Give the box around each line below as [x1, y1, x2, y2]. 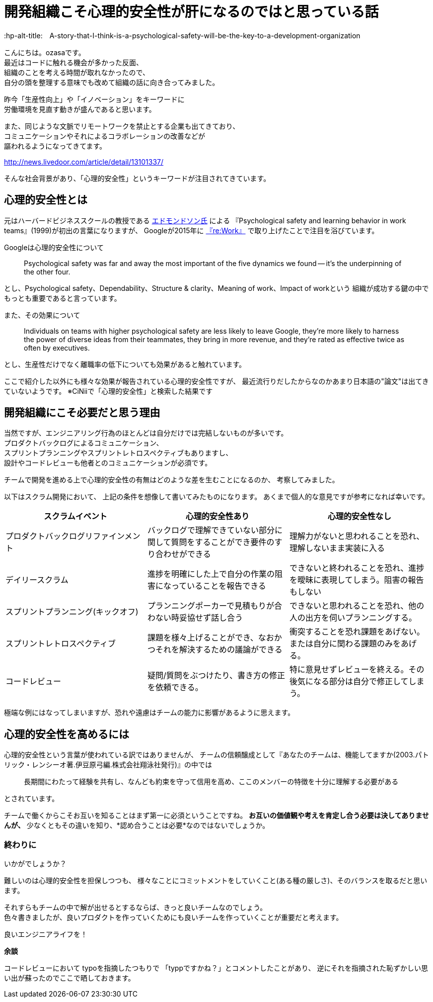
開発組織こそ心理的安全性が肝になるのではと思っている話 [4, 3, 379, 20]
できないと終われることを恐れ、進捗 [289, 563, 425, 573]
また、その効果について [4, 310, 80, 319]
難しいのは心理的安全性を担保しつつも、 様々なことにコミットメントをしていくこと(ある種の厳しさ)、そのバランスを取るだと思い [4, 876, 428, 885]
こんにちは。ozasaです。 [4, 48, 85, 57]
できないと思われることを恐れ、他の [289, 601, 425, 611]
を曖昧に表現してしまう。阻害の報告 [289, 575, 424, 585]
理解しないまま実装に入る [289, 543, 385, 553]
